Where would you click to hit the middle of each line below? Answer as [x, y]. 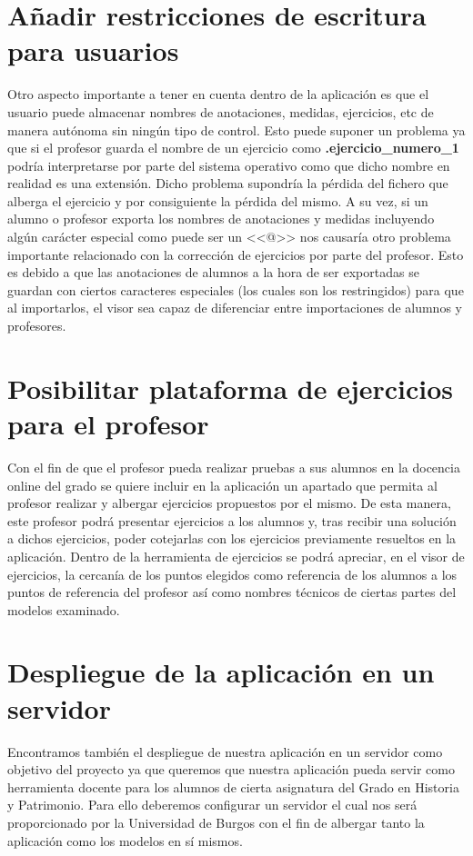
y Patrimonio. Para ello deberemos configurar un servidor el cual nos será [212, 805]
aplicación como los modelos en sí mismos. [125, 840]
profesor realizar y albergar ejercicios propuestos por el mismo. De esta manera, [229, 503]
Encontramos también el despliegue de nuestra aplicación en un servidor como [225, 751]
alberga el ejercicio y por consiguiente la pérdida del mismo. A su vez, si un [218, 200]
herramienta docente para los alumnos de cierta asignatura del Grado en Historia [233, 786]
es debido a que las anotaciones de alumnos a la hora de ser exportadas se [213, 272]
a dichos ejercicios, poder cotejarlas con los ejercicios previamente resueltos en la [232, 538]
